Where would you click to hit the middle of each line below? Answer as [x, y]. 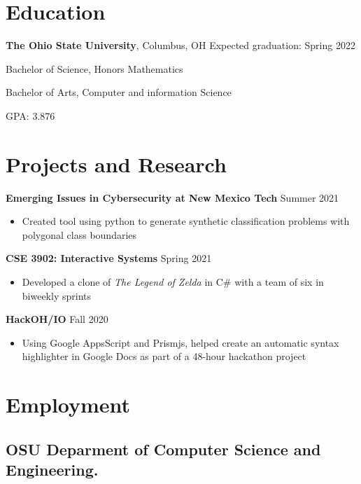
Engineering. [52, 470]
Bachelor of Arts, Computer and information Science [119, 92]
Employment [68, 405]
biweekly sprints [56, 295]
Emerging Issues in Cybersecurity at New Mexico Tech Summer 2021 [172, 197]
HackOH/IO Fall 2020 [57, 319]
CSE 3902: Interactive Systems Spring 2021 [109, 258]
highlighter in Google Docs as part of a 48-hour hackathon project [164, 356]
